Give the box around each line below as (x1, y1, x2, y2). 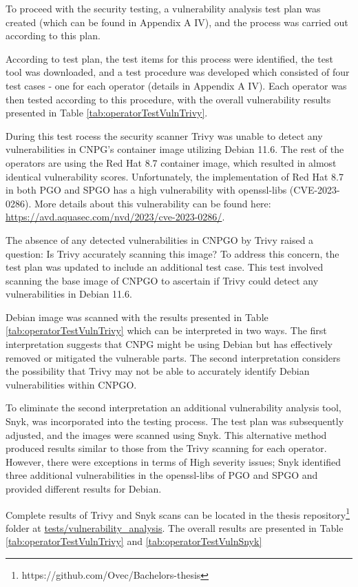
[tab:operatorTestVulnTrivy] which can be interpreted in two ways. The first (6, 323, 327, 338)
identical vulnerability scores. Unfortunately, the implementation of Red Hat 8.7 (6, 169, 344, 183)
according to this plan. (6, 28, 101, 43)
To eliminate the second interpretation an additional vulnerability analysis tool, (6, 400, 341, 415)
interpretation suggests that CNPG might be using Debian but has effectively (6, 337, 333, 351)
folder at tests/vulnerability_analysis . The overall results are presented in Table (6, 520, 344, 535)
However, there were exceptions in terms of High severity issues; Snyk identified (6, 454, 341, 468)
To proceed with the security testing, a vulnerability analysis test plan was (6, 1, 321, 15)
